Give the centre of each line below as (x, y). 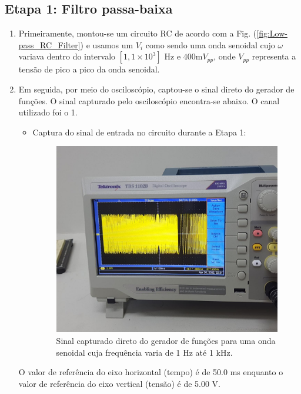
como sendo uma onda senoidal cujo (210, 44)
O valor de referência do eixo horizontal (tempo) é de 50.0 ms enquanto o (151, 372)
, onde (225, 56)
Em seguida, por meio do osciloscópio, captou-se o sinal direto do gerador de (156, 89)
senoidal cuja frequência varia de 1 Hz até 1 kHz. (144, 352)
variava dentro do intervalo (67, 56)
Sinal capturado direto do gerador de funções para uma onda (166, 341)
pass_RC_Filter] (49, 44)
